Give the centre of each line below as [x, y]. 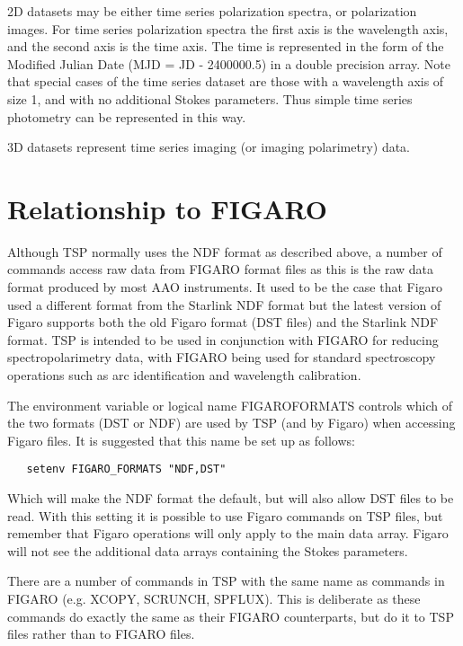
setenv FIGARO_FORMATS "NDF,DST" [126, 469]
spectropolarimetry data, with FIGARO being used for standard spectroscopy [222, 357]
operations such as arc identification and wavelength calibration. [184, 375]
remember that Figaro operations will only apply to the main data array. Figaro [228, 533]
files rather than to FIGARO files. [101, 634]
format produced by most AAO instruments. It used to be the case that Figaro [225, 287]
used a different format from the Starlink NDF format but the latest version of [224, 304]
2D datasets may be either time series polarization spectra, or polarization [212, 11]
